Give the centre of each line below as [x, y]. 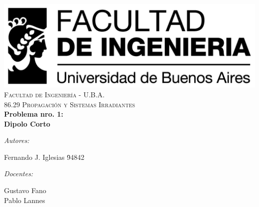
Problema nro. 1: [34, 114]
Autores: [17, 140]
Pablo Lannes [25, 200]
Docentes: [19, 173]
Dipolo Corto [27, 123]
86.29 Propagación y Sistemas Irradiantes [70, 104]
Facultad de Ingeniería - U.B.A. [54, 94]
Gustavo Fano [25, 190]
